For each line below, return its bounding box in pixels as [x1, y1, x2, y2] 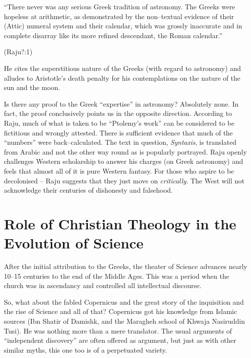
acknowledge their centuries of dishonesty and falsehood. [4, 185, 173, 195]
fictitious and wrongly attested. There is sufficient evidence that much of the [4, 127, 233, 137]
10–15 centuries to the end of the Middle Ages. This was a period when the [4, 270, 230, 281]
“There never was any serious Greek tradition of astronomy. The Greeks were [4, 1, 235, 11]
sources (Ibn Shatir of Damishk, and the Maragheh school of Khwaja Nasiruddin [4, 315, 245, 326]
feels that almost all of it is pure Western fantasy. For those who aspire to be [4, 165, 234, 176]
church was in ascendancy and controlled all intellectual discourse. [4, 280, 202, 291]
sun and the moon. [4, 82, 60, 92]
